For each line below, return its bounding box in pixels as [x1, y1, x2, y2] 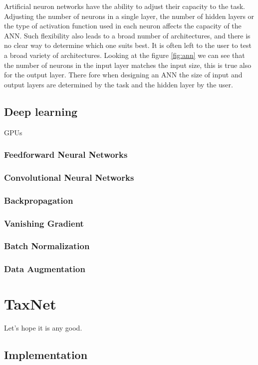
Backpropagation [4, 194, 73, 206]
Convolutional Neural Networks [4, 171, 134, 183]
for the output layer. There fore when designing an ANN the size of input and [4, 69, 243, 80]
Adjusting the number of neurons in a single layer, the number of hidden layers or [4, 10, 255, 21]
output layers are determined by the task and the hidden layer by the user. [4, 79, 233, 89]
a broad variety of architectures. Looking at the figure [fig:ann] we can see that [4, 49, 245, 60]
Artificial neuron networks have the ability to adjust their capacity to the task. [4, 1, 246, 11]
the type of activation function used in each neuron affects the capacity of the [4, 20, 242, 31]
